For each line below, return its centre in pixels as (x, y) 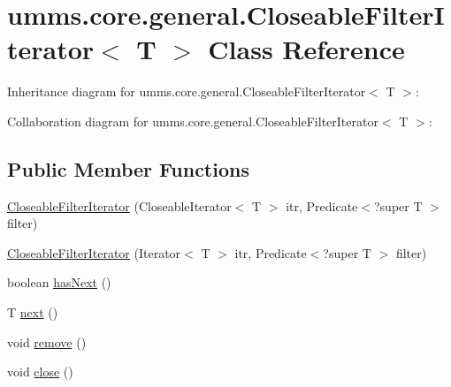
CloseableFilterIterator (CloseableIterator (119, 205)
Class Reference (306, 49)
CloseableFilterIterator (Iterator (94, 252)
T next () (33, 312)
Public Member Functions (128, 168)
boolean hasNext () (59, 282)
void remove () (47, 341)
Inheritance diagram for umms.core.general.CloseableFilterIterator (187, 91)
